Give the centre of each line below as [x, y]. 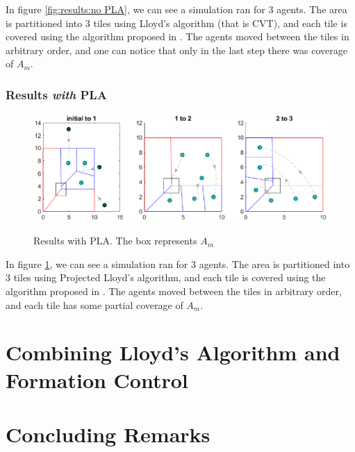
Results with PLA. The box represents [115, 241]
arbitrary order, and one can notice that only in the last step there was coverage [177, 50]
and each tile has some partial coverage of [94, 304]
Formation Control [97, 379]
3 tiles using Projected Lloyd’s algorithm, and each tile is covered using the [166, 277]
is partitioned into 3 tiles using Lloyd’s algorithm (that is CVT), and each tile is [176, 23]
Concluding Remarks [108, 434]
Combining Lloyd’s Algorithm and [173, 352]
